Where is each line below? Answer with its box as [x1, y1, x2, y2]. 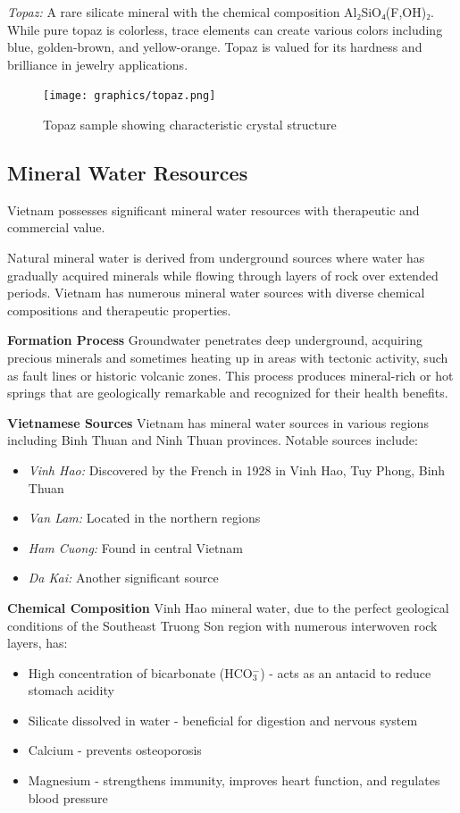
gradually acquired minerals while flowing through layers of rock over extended [7, 265, 439, 284]
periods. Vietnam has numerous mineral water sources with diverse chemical [7, 283, 425, 302]
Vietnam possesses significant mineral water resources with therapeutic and [7, 200, 420, 219]
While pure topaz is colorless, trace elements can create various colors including [7, 20, 443, 38]
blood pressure [28, 788, 108, 807]
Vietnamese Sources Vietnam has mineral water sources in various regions [7, 413, 429, 432]
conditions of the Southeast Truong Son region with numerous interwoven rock [7, 616, 438, 634]
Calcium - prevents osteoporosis [28, 741, 202, 759]
